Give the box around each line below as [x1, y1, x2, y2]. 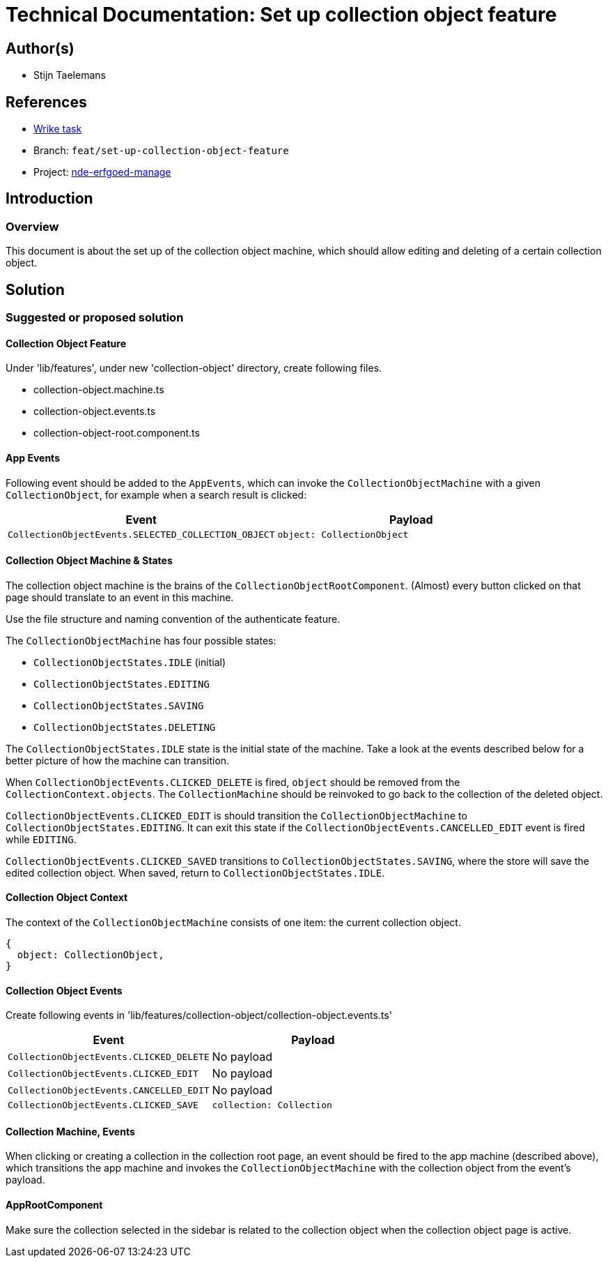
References [6, 93, 87, 111]
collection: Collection [212, 1100, 332, 1111]
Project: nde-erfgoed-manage [33, 166, 171, 179]
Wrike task [33, 123, 82, 135]
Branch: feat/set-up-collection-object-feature [33, 144, 289, 157]
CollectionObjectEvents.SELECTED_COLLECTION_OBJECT [8, 529, 275, 540]
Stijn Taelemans [33, 69, 106, 82]
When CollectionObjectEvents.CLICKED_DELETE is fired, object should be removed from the [6, 776, 460, 788]
